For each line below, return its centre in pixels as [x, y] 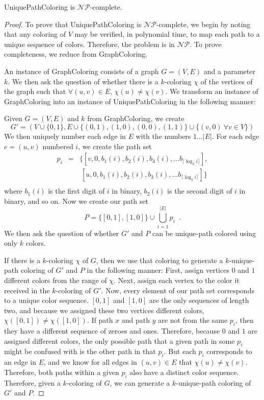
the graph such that [35, 91]
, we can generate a [140, 382]
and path [136, 320]
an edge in [20, 362]
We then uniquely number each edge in [65, 136]
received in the [27, 290]
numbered [58, 146]
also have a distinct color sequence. [184, 372]
